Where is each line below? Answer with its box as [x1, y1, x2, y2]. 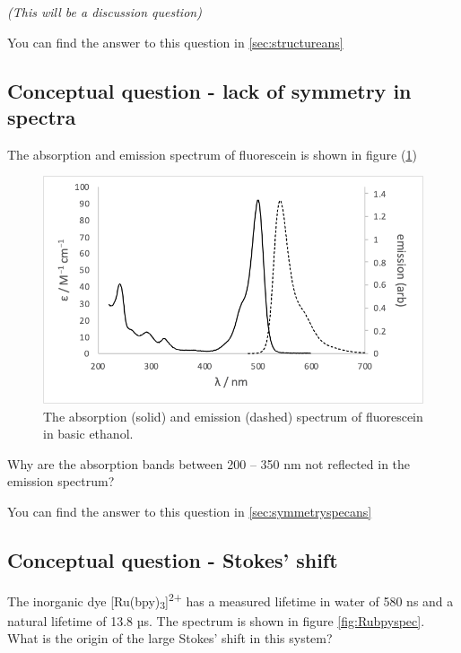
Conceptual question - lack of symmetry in [7, 76, 412, 104]
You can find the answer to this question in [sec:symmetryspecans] [7, 502, 372, 521]
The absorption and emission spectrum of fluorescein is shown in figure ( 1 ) [7, 144, 417, 163]
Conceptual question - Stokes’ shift [7, 546, 338, 574]
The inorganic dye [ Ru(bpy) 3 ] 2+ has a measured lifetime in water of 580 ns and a [7, 588, 454, 613]
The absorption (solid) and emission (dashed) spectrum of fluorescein [43, 406, 423, 425]
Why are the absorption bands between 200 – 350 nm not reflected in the [7, 454, 411, 473]
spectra [7, 102, 76, 130]
